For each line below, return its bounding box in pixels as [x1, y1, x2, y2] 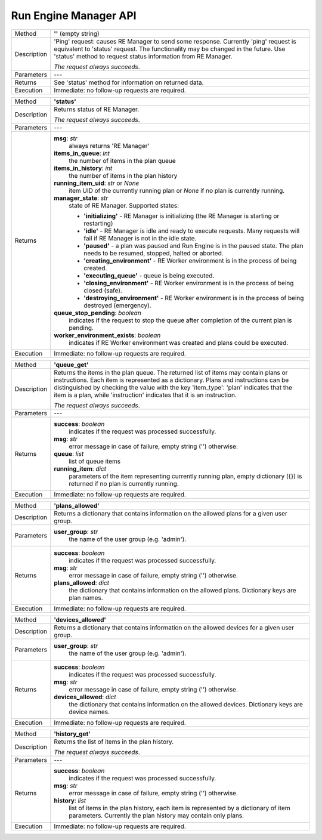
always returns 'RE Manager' [69, 141, 150, 150]
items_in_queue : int [54, 149, 110, 157]
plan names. [69, 594, 104, 602]
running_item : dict [54, 464, 107, 472]
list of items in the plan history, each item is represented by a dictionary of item [69, 804, 290, 812]
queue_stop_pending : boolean [54, 308, 141, 317]
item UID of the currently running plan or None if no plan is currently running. [69, 186, 285, 194]
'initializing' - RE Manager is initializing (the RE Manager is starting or [83, 212, 280, 220]
